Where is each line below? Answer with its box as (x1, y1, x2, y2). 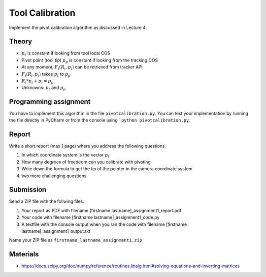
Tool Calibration (9, 7, 76, 18)
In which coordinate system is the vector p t (21, 152, 110, 159)
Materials (9, 250, 39, 258)
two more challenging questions (21, 173, 87, 179)
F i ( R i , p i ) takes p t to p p (21, 71, 71, 78)
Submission (9, 185, 47, 194)
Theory (9, 37, 33, 46)
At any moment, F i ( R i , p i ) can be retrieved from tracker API (21, 64, 143, 71)
